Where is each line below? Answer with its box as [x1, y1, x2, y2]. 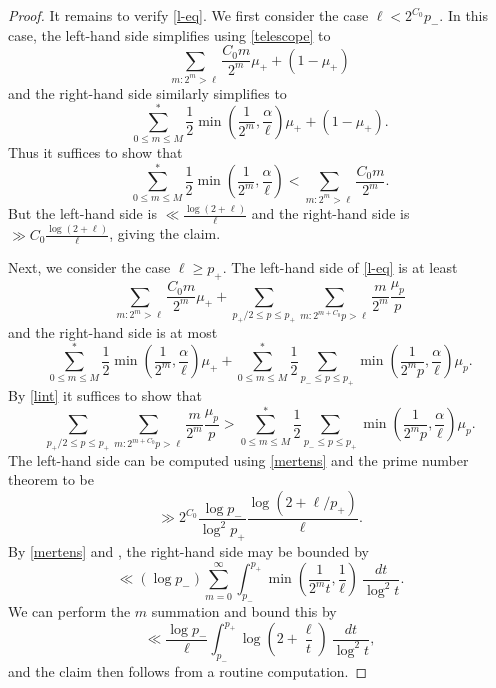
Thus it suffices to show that [8, 142, 183, 163]
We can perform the [8, 600, 131, 621]
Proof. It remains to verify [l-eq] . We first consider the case [8, 5, 369, 25]
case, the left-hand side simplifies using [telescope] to [8, 24, 331, 45]
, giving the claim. [109, 223, 221, 244]
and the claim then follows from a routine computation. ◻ [8, 660, 368, 681]
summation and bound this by [151, 600, 337, 621]
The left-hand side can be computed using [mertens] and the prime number [8, 449, 469, 470]
